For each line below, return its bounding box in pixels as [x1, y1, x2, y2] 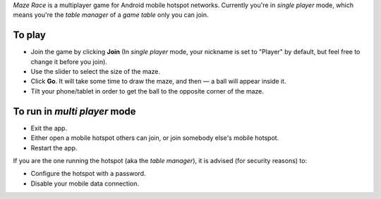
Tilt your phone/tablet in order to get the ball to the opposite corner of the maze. [30, 86, 264, 95]
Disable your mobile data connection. [30, 179, 140, 188]
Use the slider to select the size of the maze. [30, 68, 161, 76]
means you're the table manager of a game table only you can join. [13, 11, 209, 19]
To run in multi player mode [13, 105, 137, 117]
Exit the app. [30, 124, 67, 132]
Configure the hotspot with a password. [30, 169, 146, 178]
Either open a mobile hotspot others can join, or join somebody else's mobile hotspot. [30, 134, 279, 142]
